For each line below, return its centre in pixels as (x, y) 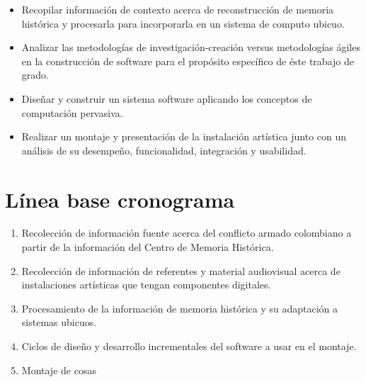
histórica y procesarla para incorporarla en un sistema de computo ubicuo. (183, 23)
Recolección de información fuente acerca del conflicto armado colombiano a (187, 233)
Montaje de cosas (59, 370)
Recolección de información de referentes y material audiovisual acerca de (181, 270)
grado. (35, 75)
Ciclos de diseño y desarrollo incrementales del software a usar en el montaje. (189, 346)
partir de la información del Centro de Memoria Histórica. (148, 247)
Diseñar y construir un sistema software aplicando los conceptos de (167, 98)
